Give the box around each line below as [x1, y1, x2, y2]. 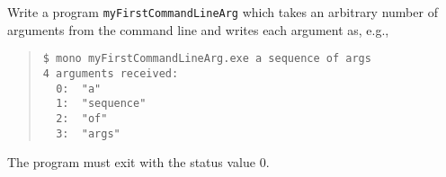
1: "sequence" [56, 97, 147, 111]
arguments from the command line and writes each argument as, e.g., [7, 20, 389, 39]
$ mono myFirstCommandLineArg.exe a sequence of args [42, 52, 371, 66]
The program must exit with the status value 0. [7, 153, 270, 172]
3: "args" [56, 127, 120, 140]
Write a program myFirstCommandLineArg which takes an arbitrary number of [7, 3, 438, 21]
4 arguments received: [42, 66, 179, 80]
